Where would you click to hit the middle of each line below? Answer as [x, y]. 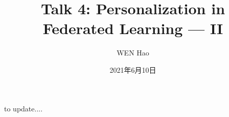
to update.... [24, 108]
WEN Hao [133, 53]
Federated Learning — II [133, 28]
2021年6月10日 [133, 69]
